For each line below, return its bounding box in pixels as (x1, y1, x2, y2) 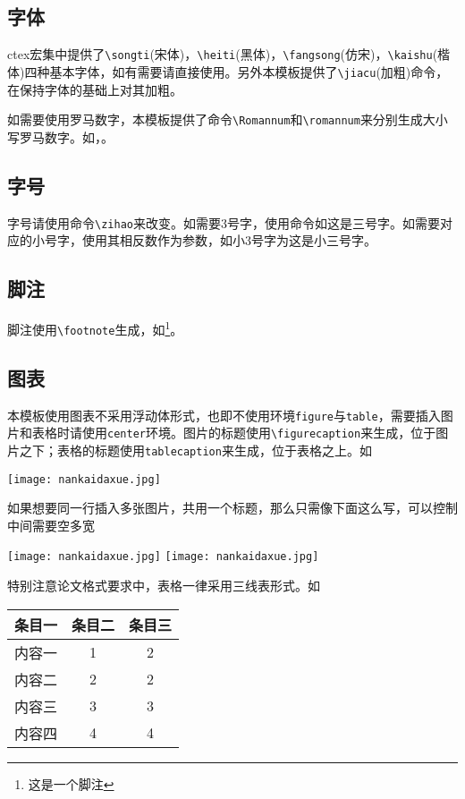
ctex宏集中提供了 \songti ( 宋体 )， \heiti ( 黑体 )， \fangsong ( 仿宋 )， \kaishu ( (7, 45, 438, 64)
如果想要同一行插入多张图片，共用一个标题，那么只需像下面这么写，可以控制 (7, 498, 458, 517)
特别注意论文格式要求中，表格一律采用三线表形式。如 (7, 576, 320, 594)
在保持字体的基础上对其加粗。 (7, 80, 182, 98)
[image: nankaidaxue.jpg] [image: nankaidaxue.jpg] (7, 550, 319, 564)
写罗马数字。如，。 (7, 127, 114, 146)
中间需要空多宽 (7, 515, 95, 534)
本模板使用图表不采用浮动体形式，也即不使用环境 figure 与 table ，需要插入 (7, 405, 441, 424)
